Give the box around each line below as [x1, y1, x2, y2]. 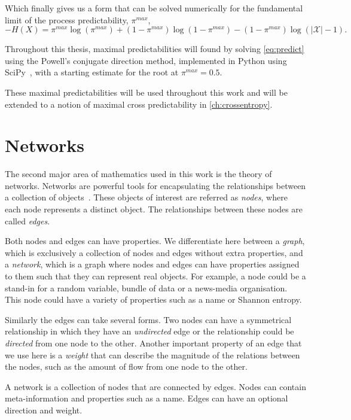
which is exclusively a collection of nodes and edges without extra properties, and [5, 246, 303, 258]
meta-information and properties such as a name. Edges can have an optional [5, 392, 288, 404]
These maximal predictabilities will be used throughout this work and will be [5, 86, 288, 98]
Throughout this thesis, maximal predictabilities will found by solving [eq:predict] [5, 42, 304, 55]
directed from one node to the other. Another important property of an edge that [5, 337, 302, 349]
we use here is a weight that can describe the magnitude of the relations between [5, 348, 300, 361]
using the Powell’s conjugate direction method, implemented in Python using [5, 54, 287, 66]
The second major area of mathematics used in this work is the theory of [5, 168, 272, 180]
